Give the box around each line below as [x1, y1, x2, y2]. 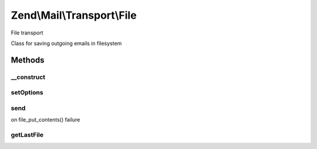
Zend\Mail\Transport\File [11, 9, 137, 22]
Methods [11, 55, 45, 65]
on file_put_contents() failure [11, 116, 80, 123]
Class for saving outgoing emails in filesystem [11, 40, 122, 47]
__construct [11, 73, 46, 81]
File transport [11, 29, 43, 36]
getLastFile [11, 130, 44, 138]
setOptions [11, 88, 43, 96]
